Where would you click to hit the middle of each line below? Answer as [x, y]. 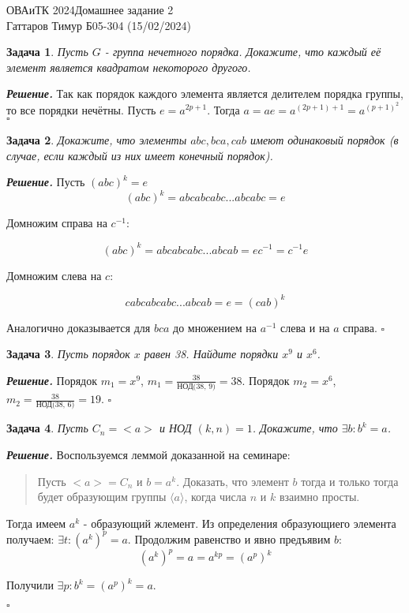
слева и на [305, 327]
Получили [30, 585]
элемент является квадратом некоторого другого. [129, 67]
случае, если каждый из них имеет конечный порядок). [140, 155]
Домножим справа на [57, 223]
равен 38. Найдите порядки [211, 354]
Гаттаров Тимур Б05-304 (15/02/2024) [99, 25]
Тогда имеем [36, 523]
